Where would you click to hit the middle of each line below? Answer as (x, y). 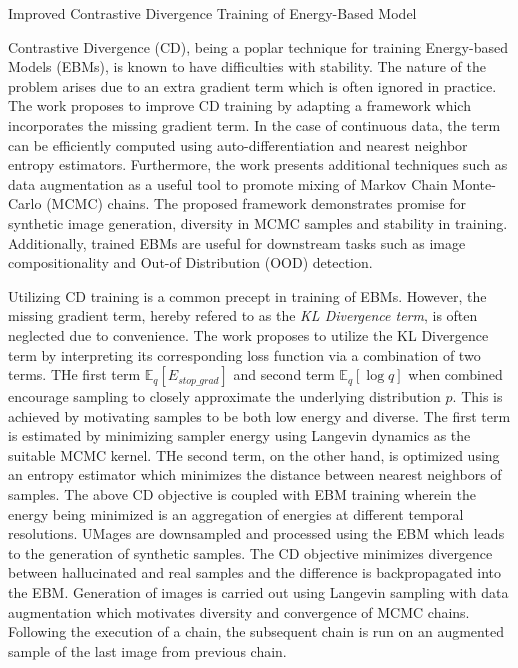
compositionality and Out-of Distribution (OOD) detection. (190, 262)
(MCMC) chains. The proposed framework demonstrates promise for (256, 203)
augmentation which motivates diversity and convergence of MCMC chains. (239, 611)
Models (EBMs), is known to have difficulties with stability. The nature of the (247, 66)
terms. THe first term (74, 374)
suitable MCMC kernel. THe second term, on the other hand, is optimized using (254, 454)
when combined (455, 374)
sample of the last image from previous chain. (147, 650)
